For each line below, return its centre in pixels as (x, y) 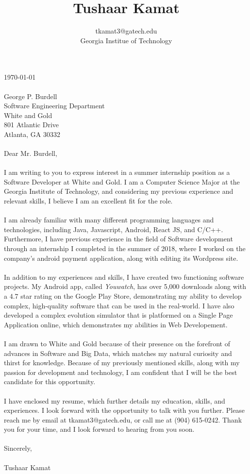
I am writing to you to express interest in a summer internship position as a (117, 172)
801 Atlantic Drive (32, 125)
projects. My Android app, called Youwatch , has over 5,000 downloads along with (125, 286)
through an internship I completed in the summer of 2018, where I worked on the (125, 248)
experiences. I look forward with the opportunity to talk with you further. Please (125, 410)
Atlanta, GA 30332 (32, 134)
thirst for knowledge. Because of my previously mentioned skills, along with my (122, 363)
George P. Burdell (31, 96)
